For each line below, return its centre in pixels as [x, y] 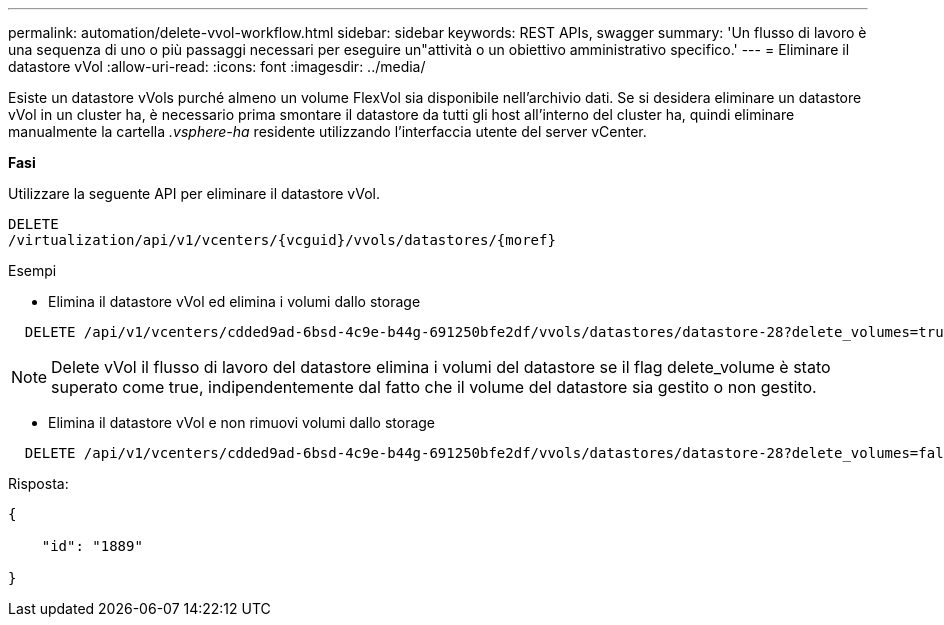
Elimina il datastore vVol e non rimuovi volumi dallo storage [242, 422]
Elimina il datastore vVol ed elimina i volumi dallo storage [234, 301]
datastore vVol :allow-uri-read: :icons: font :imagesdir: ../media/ [217, 66]
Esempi [32, 270]
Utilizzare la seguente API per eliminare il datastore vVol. [194, 193]
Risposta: [38, 483]
